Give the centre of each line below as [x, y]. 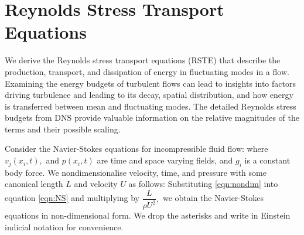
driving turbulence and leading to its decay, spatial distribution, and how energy [149, 95]
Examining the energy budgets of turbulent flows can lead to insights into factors [150, 83]
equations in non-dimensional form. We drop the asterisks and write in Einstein [148, 215]
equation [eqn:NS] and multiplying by [72, 198]
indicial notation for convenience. [64, 227]
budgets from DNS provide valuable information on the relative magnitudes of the [152, 117]
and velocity [96, 184]
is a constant [267, 160]
